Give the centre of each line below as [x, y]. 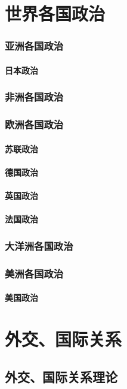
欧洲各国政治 [34, 124]
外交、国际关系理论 [61, 377]
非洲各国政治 [34, 97]
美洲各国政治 [34, 273]
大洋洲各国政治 [39, 245]
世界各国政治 [55, 13]
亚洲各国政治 [34, 46]
